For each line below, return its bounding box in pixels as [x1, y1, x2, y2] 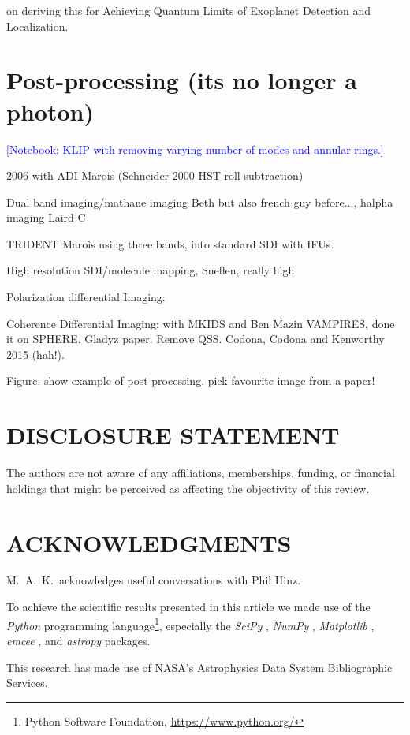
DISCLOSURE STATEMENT [6, 419, 340, 451]
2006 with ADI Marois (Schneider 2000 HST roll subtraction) [6, 167, 304, 184]
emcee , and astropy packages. [6, 632, 151, 648]
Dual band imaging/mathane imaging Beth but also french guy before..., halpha [6, 193, 393, 210]
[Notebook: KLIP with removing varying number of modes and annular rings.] [6, 140, 384, 157]
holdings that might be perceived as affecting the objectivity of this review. [6, 479, 370, 496]
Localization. [6, 17, 69, 34]
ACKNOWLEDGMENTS [6, 526, 292, 558]
